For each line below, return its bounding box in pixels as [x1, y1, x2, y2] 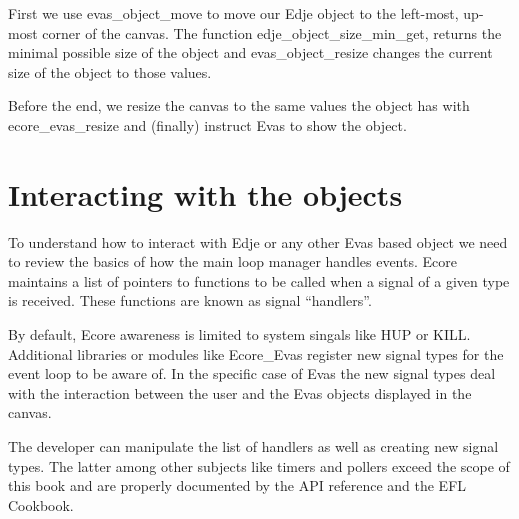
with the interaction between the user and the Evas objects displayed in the [8, 382, 472, 403]
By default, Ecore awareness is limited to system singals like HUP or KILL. [8, 324, 471, 345]
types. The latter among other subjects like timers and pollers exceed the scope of [8, 455, 510, 476]
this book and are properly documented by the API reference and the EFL [8, 475, 467, 496]
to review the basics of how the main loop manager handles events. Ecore [8, 251, 457, 272]
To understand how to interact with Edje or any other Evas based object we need [8, 231, 508, 252]
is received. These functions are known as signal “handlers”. [8, 290, 372, 311]
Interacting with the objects [8, 173, 403, 214]
